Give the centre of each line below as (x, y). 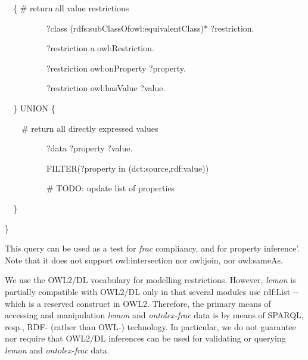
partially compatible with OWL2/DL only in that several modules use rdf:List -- (152, 291)
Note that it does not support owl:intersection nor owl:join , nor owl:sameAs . (144, 260)
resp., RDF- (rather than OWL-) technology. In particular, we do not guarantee (150, 326)
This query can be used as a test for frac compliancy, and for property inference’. (152, 248)
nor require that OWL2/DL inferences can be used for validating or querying (145, 338)
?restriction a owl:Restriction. (100, 48)
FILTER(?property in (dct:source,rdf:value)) (127, 168)
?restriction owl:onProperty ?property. (116, 68)
